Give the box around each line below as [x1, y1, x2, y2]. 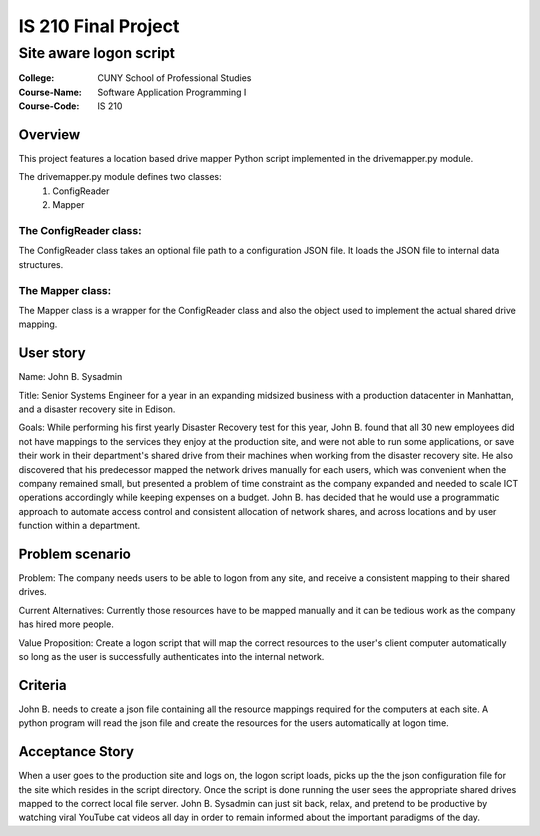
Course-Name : [18, 86, 82, 98]
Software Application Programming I [97, 86, 247, 98]
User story [18, 345, 86, 362]
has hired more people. [18, 618, 114, 630]
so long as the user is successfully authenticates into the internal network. [18, 650, 325, 662]
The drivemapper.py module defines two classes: [18, 171, 222, 183]
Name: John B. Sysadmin [18, 371, 123, 383]
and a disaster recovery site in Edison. [18, 403, 176, 415]
